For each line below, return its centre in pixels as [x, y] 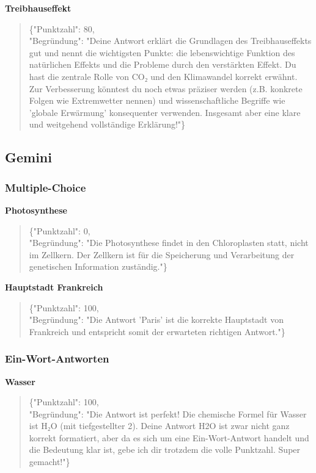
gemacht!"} [50, 462]
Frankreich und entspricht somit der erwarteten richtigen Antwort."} [157, 331]
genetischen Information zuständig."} [98, 266]
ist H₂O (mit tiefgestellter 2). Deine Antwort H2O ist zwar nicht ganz [159, 426]
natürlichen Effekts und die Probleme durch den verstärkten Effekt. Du [163, 64]
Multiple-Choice [46, 187]
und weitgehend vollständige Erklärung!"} [107, 124]
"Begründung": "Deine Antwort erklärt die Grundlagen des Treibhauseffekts [170, 41]
